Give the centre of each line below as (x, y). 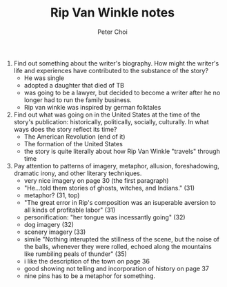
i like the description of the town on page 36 (87, 261)
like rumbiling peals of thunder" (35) (76, 254)
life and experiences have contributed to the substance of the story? (111, 70)
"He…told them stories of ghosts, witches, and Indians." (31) (109, 188)
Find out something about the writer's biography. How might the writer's (116, 63)
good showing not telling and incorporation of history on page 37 (116, 268)
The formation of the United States (73, 143)
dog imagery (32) (49, 224)
